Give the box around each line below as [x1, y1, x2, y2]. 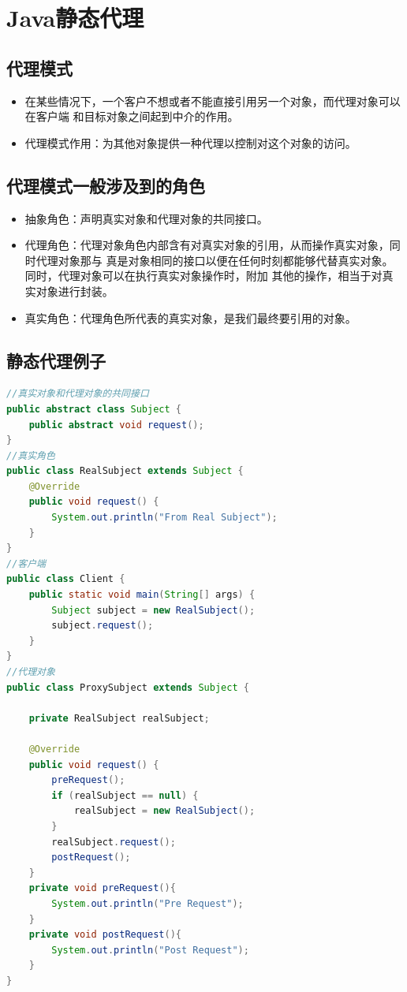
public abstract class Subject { [6, 403, 182, 415]
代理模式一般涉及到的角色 [6, 173, 205, 197]
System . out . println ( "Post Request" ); [51, 944, 249, 956]
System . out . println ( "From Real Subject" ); [51, 512, 278, 524]
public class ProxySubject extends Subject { [6, 681, 249, 693]
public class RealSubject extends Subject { [6, 465, 244, 477]
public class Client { [6, 573, 125, 585]
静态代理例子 [6, 348, 106, 372]
